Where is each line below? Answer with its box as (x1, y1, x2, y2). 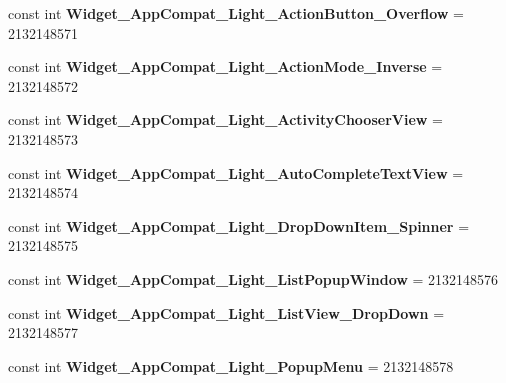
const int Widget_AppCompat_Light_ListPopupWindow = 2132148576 (8, 268, 499, 289)
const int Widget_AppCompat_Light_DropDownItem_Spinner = (8, 215, 470, 236)
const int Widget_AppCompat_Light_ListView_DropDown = (8, 302, 445, 323)
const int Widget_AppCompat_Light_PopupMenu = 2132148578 (8, 355, 454, 376)
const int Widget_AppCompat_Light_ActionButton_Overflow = (8, 3, 464, 23)
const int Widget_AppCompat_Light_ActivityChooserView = (8, 109, 443, 130)
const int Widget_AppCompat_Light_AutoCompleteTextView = (8, 162, 464, 183)
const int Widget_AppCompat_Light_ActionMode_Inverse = (8, 56, 443, 77)
